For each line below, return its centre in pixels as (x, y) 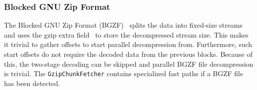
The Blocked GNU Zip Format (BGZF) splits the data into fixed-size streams (123, 25)
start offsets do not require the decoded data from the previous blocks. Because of (128, 54)
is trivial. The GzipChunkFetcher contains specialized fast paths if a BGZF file (124, 73)
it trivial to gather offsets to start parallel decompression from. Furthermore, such (128, 44)
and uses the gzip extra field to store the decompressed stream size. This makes (126, 34)
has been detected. (32, 83)
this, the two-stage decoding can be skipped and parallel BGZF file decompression (129, 64)
